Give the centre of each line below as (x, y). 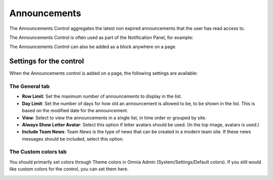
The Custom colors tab (38, 152)
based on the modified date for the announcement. (75, 111)
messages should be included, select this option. (73, 139)
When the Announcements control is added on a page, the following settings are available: (104, 73)
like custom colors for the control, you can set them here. (69, 169)
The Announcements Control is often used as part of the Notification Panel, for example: (101, 37)
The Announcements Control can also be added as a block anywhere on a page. (93, 47)
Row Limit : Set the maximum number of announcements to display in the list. (102, 97)
